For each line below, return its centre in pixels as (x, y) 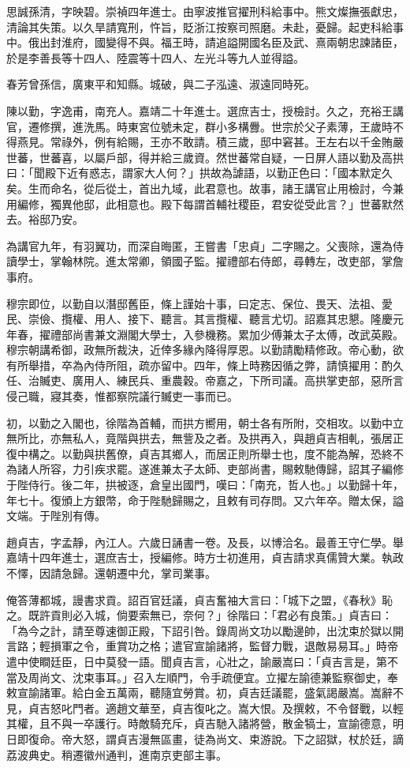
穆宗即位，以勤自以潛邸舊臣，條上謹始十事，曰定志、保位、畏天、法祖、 (194, 303)
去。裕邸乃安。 (45, 219)
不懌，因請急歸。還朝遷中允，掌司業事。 (111, 573)
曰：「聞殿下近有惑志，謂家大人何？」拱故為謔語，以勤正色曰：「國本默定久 (199, 173)
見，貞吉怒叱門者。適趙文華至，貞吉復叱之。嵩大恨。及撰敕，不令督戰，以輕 (205, 708)
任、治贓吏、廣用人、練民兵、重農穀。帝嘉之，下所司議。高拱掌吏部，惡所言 (205, 380)
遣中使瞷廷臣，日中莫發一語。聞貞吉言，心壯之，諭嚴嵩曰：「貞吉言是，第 (197, 661)
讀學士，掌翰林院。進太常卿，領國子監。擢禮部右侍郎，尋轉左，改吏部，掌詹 (205, 261)
